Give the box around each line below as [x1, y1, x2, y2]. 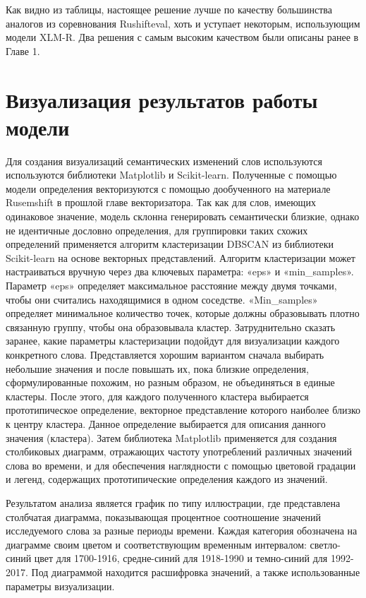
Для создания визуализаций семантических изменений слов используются [6, 153, 322, 168]
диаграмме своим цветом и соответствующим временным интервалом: [6, 537, 307, 551]
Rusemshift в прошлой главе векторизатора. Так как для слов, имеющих [6, 195, 316, 210]
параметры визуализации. [6, 578, 115, 593]
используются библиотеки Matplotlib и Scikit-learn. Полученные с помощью [6, 167, 337, 182]
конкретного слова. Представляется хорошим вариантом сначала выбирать [6, 347, 324, 361]
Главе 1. [6, 43, 40, 58]
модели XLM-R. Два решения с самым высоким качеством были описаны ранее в [6, 30, 359, 44]
